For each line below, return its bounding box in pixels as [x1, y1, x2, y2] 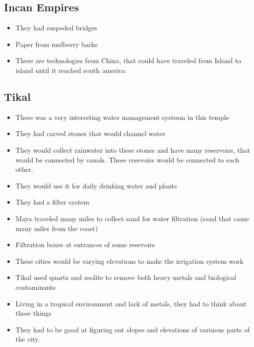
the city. [15, 334, 40, 344]
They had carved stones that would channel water [15, 128, 165, 139]
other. [15, 164, 33, 174]
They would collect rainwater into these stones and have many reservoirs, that [15, 144, 250, 155]
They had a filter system [15, 197, 90, 207]
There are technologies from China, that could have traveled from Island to [15, 55, 241, 66]
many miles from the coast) [15, 223, 98, 233]
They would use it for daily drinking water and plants [15, 180, 177, 190]
